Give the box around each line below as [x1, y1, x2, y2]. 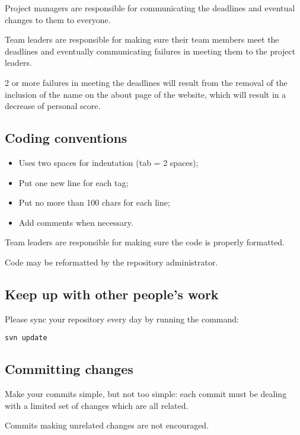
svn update [5, 334, 47, 343]
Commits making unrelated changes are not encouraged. [5, 419, 209, 431]
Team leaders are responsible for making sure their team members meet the [5, 33, 279, 46]
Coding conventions [5, 129, 127, 147]
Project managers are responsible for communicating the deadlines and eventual [5, 2, 295, 14]
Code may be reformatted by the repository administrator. [5, 255, 218, 268]
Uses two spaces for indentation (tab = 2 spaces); [18, 156, 199, 168]
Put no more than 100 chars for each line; [18, 196, 170, 209]
